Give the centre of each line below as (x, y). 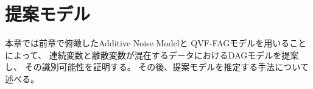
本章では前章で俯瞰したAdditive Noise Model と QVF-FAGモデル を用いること (156, 43)
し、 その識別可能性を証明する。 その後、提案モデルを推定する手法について (157, 67)
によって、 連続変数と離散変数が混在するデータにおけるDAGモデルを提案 (152, 55)
